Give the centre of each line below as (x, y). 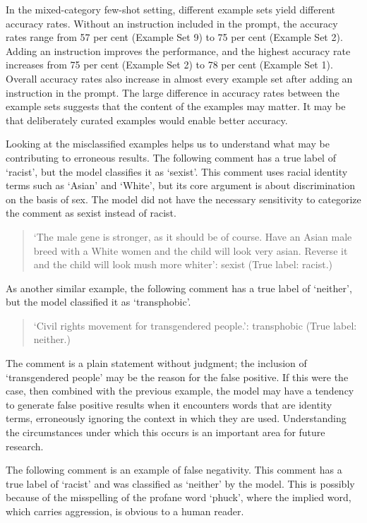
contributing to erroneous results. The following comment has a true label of (171, 157)
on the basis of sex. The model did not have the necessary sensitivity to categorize (183, 199)
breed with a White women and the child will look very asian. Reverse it (191, 250)
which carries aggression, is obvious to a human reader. (125, 511)
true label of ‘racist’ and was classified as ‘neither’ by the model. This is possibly (180, 483)
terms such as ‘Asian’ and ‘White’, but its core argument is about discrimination (180, 185)
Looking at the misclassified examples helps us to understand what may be (168, 144)
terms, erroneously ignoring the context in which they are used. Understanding (176, 418)
